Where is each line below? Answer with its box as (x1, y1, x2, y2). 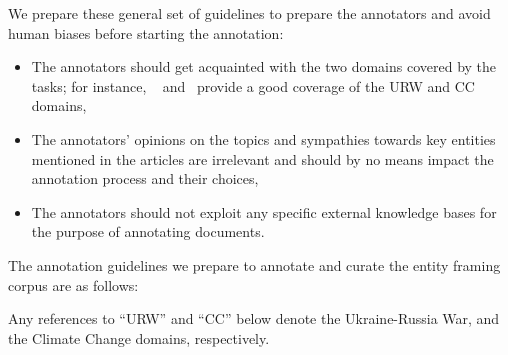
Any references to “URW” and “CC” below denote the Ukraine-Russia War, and (8, 308, 500, 329)
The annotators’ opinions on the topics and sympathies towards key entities (31, 128, 496, 149)
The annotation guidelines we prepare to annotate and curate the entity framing (8, 254, 501, 275)
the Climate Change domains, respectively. (8, 327, 270, 348)
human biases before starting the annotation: (8, 22, 284, 43)
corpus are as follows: (8, 274, 139, 295)
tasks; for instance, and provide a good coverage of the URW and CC (31, 75, 475, 96)
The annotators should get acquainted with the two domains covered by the (31, 56, 497, 77)
